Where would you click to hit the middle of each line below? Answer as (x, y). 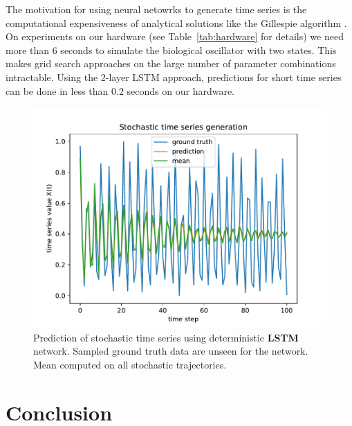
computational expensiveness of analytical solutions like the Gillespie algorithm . (176, 23)
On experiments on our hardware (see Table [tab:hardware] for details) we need (175, 36)
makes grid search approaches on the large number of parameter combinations (171, 63)
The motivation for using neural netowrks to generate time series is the (156, 9)
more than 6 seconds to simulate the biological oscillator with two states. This (171, 50)
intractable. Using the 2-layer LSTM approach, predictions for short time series (174, 77)
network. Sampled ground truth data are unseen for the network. (171, 351)
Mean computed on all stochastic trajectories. (130, 364)
